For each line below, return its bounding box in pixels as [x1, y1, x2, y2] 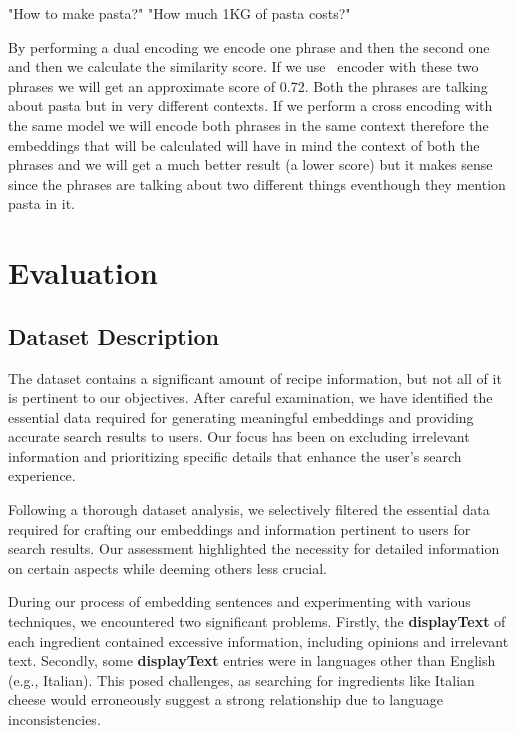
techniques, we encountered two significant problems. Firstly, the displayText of [8, 611, 506, 632]
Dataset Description [8, 320, 219, 351]
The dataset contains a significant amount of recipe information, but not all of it [8, 367, 502, 388]
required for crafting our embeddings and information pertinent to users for [8, 518, 471, 539]
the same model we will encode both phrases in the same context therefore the [8, 114, 489, 135]
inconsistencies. [8, 709, 101, 730]
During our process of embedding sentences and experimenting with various [8, 591, 471, 612]
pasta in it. [8, 193, 75, 214]
